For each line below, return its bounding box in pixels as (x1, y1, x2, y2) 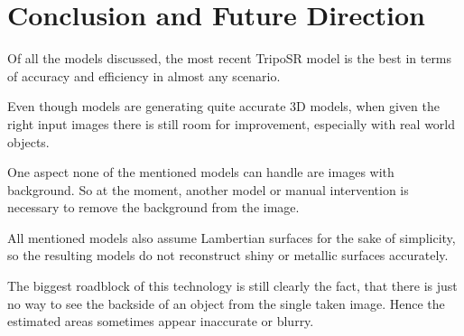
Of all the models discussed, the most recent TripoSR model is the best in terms (7, 49, 452, 68)
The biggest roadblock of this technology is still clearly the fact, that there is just (7, 276, 458, 295)
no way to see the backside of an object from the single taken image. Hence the (7, 294, 445, 313)
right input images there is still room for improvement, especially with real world (7, 114, 456, 133)
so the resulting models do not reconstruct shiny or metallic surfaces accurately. (7, 246, 449, 265)
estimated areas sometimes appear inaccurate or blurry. (7, 312, 314, 331)
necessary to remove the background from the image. (7, 198, 300, 217)
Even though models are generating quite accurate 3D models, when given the (7, 97, 440, 116)
